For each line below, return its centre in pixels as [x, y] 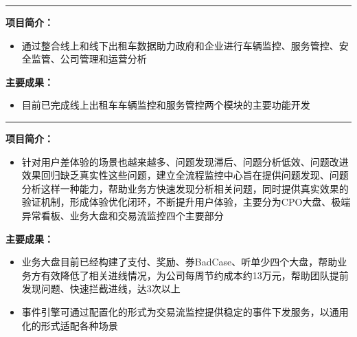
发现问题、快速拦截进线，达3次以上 [101, 289]
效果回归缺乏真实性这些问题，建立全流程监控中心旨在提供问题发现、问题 [185, 175]
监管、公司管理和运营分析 [89, 59]
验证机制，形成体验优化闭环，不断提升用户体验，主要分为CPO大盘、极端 [186, 202]
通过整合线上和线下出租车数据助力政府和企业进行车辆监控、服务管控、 [180, 45]
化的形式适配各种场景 [70, 325]
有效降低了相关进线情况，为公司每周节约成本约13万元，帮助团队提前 [195, 275]
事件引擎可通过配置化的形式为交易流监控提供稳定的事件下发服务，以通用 [185, 311]
